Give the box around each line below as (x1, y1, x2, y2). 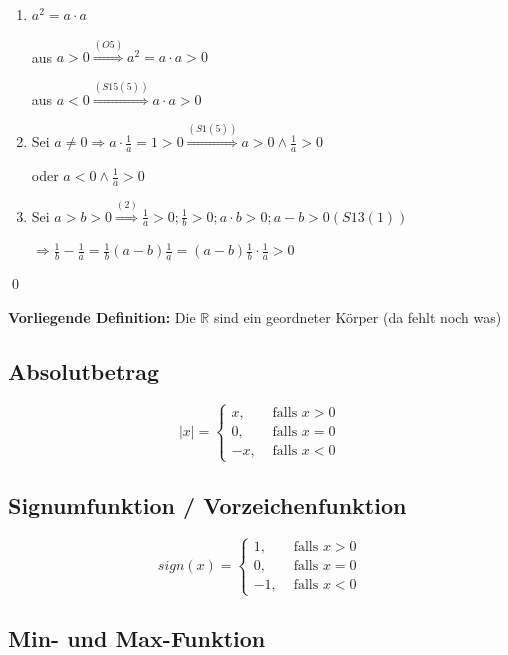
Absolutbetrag (8, 355, 160, 386)
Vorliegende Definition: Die (8, 306, 196, 327)
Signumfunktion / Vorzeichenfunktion (8, 489, 407, 520)
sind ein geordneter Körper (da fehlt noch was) (213, 306, 502, 327)
